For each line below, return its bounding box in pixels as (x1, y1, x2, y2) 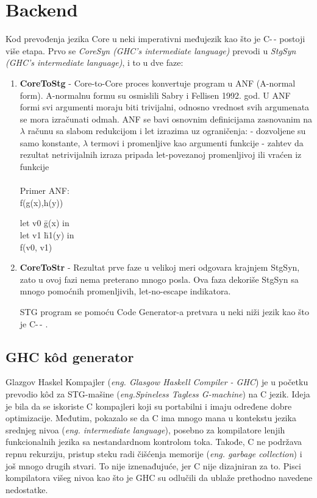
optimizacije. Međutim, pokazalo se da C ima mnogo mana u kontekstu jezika (5, 411, 296, 424)
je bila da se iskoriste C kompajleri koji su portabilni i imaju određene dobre (5, 399, 292, 412)
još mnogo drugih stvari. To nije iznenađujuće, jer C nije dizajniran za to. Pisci (5, 459, 301, 472)
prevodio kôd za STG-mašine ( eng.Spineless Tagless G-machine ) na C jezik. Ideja (5, 387, 310, 400)
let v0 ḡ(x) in (20, 216, 69, 229)
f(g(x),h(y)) (20, 196, 63, 208)
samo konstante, (20, 136, 80, 149)
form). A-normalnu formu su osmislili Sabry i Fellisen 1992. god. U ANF (20, 88, 291, 101)
